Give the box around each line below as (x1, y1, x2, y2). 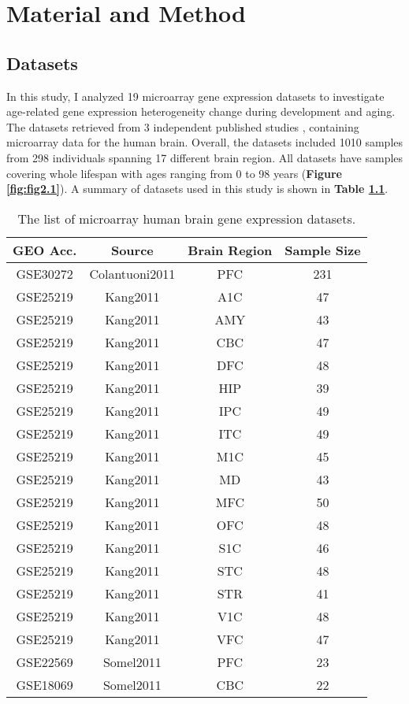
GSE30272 (16, 264, 73, 283)
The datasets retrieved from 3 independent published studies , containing (6, 118, 359, 135)
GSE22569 (16, 652, 73, 671)
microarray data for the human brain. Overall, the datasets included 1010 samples (6, 134, 403, 150)
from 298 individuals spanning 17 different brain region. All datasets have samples (6, 149, 403, 165)
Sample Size (284, 240, 361, 259)
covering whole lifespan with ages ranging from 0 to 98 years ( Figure (6, 165, 342, 181)
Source (110, 240, 154, 259)
